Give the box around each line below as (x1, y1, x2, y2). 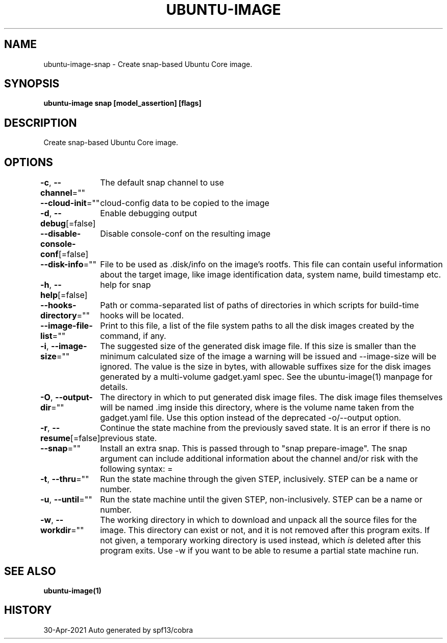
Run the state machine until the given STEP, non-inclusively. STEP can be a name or (100, 494, 423, 505)
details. (100, 382, 128, 393)
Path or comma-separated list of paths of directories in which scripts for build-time (100, 300, 419, 311)
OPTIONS (4, 155, 53, 169)
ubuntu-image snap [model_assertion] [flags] (43, 99, 202, 108)
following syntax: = (100, 464, 173, 474)
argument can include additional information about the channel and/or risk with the (100, 453, 418, 464)
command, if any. (100, 331, 166, 341)
